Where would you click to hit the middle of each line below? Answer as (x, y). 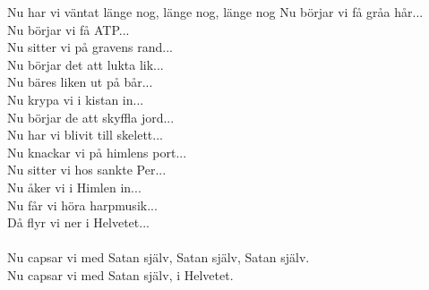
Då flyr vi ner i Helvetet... (78, 222)
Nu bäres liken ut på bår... (80, 82)
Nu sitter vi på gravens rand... (90, 47)
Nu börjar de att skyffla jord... (91, 117)
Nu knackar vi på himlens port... (97, 152)
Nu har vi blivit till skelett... (85, 135)
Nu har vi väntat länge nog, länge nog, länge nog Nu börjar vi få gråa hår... (215, 12)
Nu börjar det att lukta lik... (86, 64)
